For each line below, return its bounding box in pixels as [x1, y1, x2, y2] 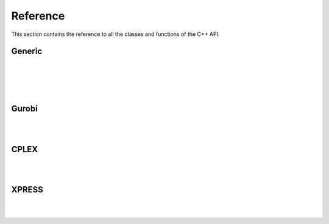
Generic [11, 46, 43, 57]
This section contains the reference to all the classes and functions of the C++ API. [11, 30, 220, 38]
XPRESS [11, 184, 44, 195]
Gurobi [11, 103, 38, 114]
